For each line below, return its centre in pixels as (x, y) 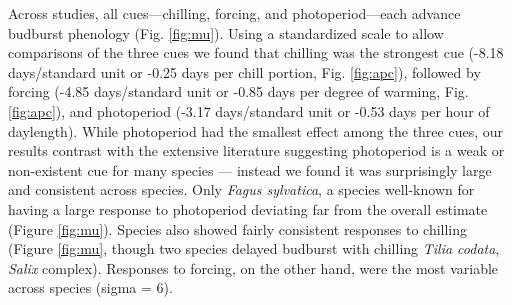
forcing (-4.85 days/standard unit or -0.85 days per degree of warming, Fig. (238, 91)
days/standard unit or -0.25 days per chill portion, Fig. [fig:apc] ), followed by (244, 71)
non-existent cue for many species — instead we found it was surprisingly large (250, 169)
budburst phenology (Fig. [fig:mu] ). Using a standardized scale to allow (226, 32)
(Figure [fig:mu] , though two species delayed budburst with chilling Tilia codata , (254, 248)
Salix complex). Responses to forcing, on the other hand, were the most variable (253, 267)
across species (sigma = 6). (90, 287)
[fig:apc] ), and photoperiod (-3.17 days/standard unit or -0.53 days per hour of (249, 110)
